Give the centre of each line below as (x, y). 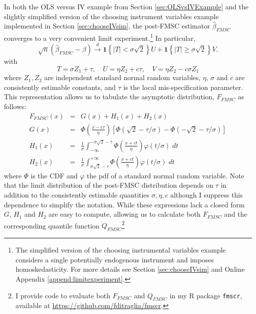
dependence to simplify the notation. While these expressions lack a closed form (124, 204)
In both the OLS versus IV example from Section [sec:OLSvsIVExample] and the (126, 6)
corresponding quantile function (52, 225)
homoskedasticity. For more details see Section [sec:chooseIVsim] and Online (130, 269)
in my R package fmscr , (206, 295)
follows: (15, 106)
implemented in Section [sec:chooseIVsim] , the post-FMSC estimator (107, 26)
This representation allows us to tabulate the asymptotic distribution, (109, 97)
